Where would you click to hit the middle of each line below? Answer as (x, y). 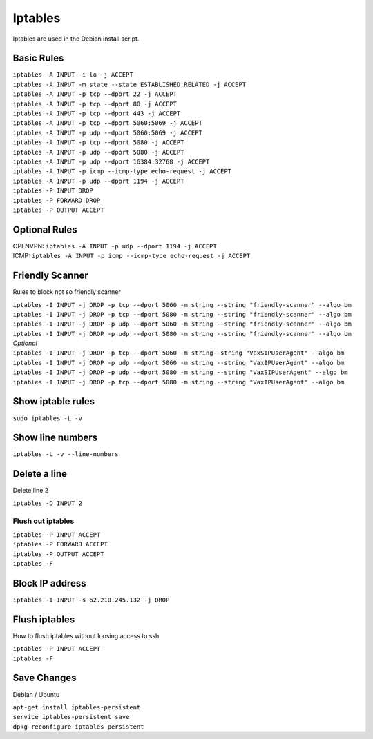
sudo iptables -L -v (48, 418)
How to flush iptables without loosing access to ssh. (87, 635)
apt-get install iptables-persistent (77, 707)
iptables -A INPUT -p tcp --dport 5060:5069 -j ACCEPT (108, 123)
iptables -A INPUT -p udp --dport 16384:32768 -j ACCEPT (111, 161)
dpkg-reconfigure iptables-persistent (78, 727)
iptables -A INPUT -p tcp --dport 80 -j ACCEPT (95, 104)
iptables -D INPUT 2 (48, 503)
